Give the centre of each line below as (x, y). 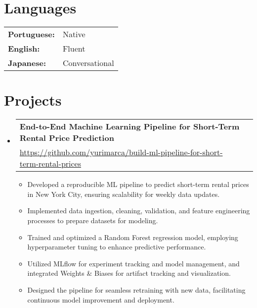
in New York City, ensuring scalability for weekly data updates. (124, 194)
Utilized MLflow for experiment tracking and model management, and (133, 263)
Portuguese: (31, 34)
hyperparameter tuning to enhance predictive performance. (117, 247)
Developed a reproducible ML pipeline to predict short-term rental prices (138, 184)
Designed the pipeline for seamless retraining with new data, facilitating (136, 290)
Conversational (88, 63)
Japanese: (27, 63)
